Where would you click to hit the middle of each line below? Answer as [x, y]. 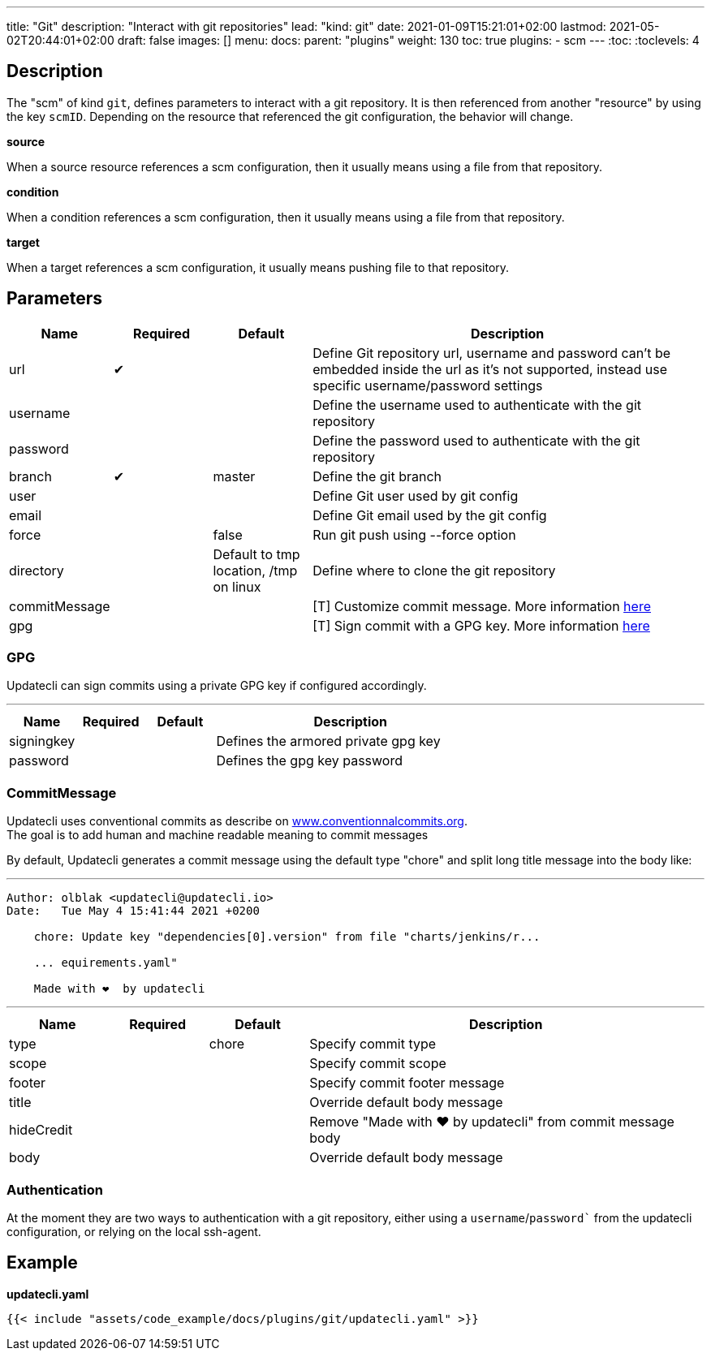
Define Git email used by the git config [430, 515]
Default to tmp [256, 554]
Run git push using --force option [414, 534]
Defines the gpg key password [309, 761]
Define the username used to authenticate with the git [477, 405]
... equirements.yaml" [106, 963]
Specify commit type [373, 1044]
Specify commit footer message [407, 1083]
